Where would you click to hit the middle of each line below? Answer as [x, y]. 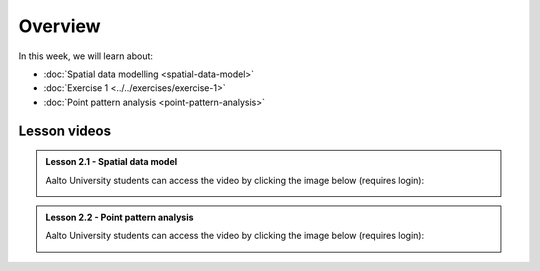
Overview [59, 26]
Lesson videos [65, 130]
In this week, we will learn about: [86, 56]
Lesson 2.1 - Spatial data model [111, 162]
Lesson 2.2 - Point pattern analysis [119, 217]
